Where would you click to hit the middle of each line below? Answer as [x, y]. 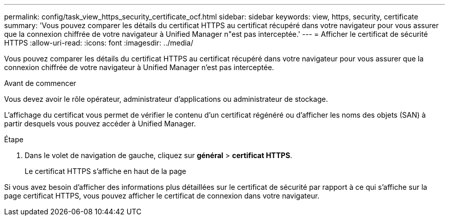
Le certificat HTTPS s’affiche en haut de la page [106, 171]
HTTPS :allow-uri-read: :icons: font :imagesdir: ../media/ [99, 43]
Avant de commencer [40, 83]
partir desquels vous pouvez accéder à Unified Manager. [100, 124]
